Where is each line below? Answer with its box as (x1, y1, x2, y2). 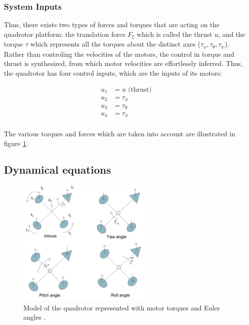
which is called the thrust (136, 29, 213, 39)
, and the (218, 29, 246, 39)
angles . (23, 312, 46, 322)
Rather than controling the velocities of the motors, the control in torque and (4, 49, 234, 59)
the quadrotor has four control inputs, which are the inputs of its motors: (4, 67, 222, 78)
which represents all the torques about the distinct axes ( (30, 39, 200, 49)
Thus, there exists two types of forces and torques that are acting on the (4, 19, 219, 30)
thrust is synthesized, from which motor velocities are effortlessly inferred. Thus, (4, 58, 243, 68)
